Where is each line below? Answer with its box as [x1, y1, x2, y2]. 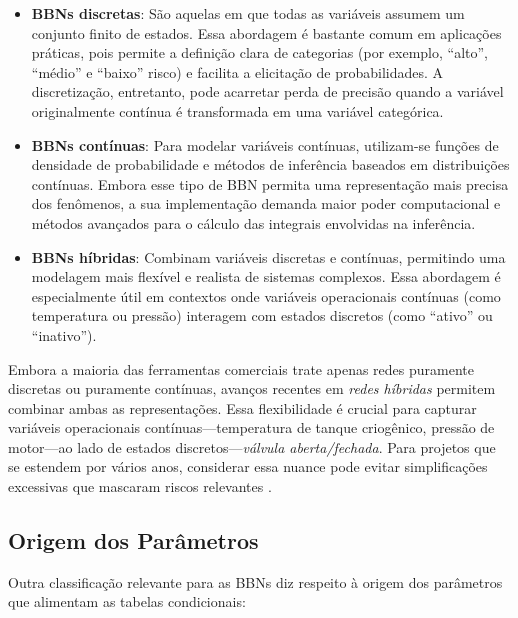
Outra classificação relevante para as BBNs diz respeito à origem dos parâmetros [8, 571, 503, 592]
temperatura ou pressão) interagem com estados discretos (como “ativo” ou [31, 305, 493, 326]
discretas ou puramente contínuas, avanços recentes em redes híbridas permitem [8, 378, 496, 399]
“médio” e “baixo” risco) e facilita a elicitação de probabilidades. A [31, 61, 444, 82]
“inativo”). [31, 324, 97, 345]
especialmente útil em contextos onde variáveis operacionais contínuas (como [31, 285, 501, 306]
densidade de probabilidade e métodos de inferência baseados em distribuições [31, 154, 510, 175]
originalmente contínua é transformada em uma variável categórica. [31, 100, 444, 121]
